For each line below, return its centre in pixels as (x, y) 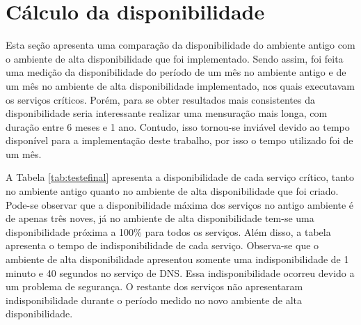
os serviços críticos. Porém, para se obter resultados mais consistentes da (160, 99)
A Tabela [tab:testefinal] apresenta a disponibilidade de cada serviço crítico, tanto (180, 177)
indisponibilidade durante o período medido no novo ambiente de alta (154, 300)
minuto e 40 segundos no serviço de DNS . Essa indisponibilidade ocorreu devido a (180, 272)
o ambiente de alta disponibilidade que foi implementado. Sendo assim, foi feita (175, 58)
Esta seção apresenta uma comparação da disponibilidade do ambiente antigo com (180, 45)
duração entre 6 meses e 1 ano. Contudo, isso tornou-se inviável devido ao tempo (178, 126)
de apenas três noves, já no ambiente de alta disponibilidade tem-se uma (160, 218)
